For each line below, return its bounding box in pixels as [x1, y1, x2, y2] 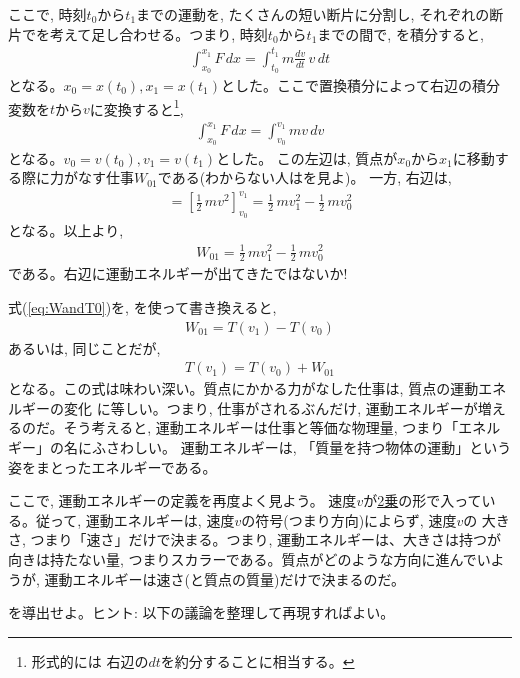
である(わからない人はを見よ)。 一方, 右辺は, [157, 167, 452, 188]
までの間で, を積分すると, [317, 23, 484, 44]
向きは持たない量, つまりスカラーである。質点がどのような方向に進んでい [8, 548, 491, 569]
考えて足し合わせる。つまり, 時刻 [49, 23, 268, 44]
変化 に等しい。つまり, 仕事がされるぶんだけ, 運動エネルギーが [63, 397, 478, 418]
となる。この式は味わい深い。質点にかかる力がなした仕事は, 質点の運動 [8, 378, 479, 399]
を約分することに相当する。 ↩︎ [160, 650, 355, 671]
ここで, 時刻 [8, 4, 87, 24]
